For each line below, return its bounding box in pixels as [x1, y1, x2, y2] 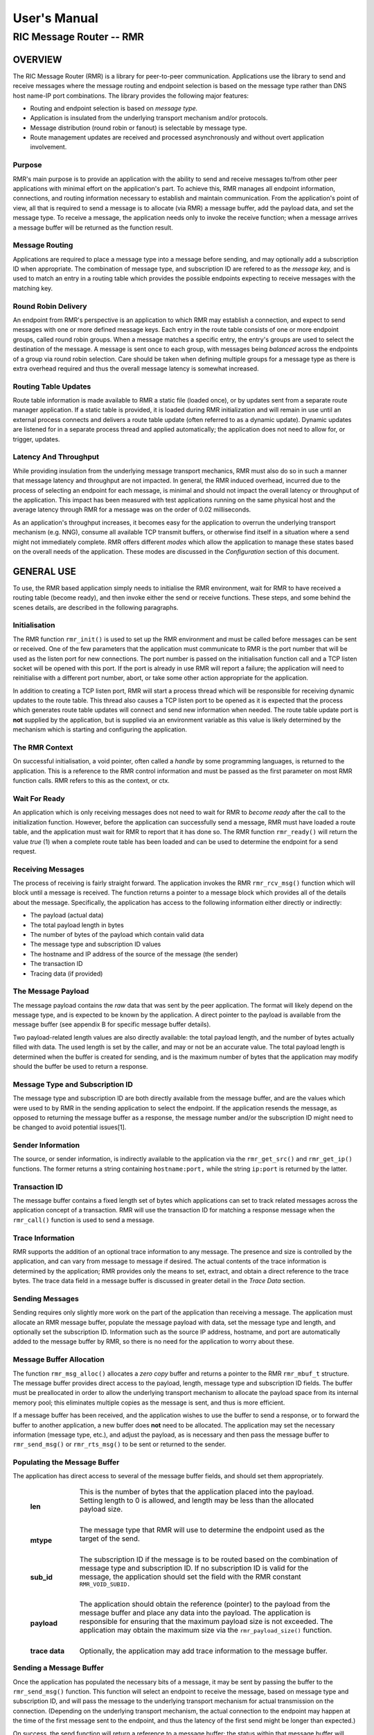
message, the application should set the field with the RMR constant [79, 1572, 301, 1582]
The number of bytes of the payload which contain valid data [30, 930, 204, 938]
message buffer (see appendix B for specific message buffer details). [12, 1020, 211, 1029]
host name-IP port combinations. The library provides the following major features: [12, 91, 249, 100]
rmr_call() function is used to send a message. [12, 1215, 155, 1224]
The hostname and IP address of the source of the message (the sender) [30, 949, 238, 958]
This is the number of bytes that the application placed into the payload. [79, 1487, 314, 1496]
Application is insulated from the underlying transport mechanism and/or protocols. [30, 114, 268, 122]
